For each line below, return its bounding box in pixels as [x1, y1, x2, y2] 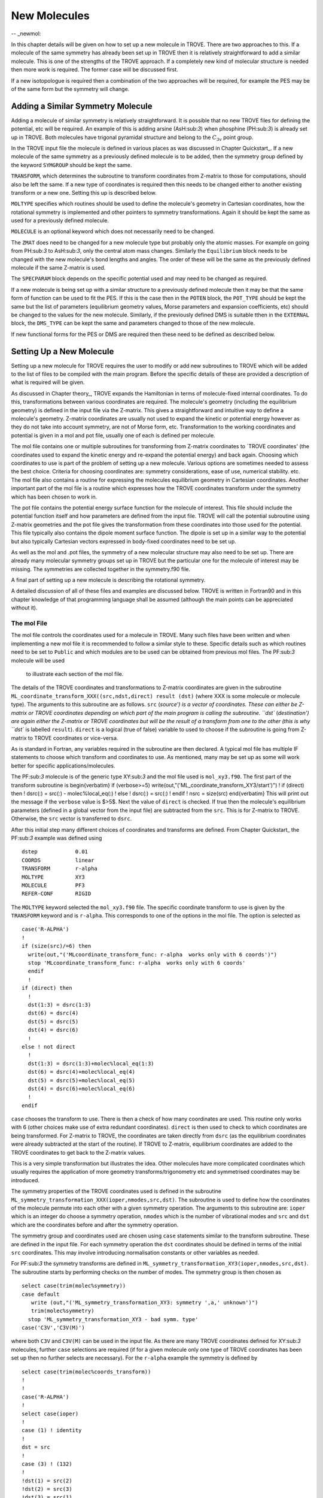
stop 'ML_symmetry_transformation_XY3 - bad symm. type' [28, 1316, 199, 1322]
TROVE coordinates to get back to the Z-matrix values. [11, 1149, 146, 1156]
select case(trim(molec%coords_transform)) [22, 1368, 151, 1375]
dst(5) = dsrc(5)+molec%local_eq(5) [28, 1077, 136, 1084]
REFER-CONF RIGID [22, 890, 92, 897]
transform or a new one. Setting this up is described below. [11, 189, 157, 196]
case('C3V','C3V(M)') [22, 1324, 85, 1331]
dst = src [22, 1444, 50, 1451]
